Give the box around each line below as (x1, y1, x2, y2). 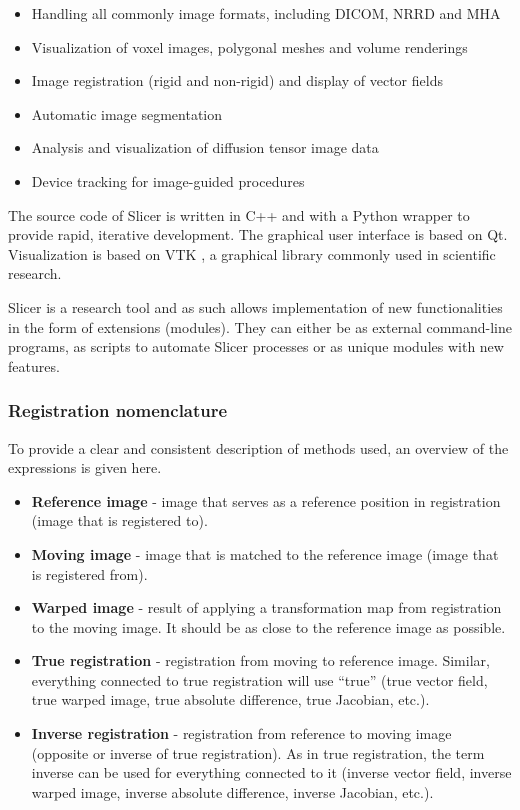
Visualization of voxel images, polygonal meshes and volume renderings (31, 36, 468, 57)
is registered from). (31, 563, 148, 584)
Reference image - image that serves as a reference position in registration (31, 490, 501, 511)
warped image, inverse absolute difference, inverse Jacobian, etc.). (31, 781, 434, 802)
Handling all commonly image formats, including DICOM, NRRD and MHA (31, 3, 501, 23)
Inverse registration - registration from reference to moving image (31, 723, 452, 744)
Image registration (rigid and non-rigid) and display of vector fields (31, 70, 443, 91)
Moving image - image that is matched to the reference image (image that (31, 543, 499, 564)
